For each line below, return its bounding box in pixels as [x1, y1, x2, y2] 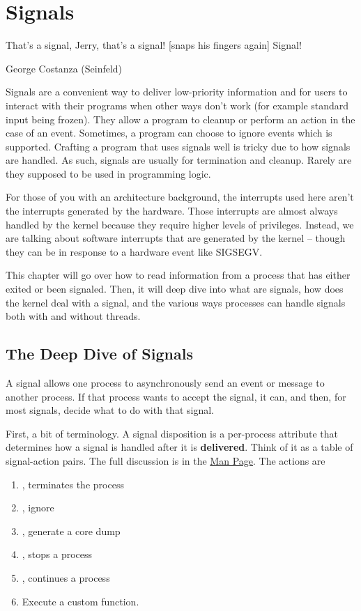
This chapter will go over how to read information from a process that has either [6, 268, 351, 282]
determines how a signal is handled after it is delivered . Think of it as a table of [6, 440, 353, 454]
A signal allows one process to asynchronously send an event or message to [6, 376, 325, 390]
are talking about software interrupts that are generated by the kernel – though [6, 231, 346, 245]
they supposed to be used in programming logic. [6, 166, 211, 180]
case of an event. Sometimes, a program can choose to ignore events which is [6, 125, 332, 140]
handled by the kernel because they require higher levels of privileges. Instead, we [6, 217, 354, 231]
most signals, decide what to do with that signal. [6, 403, 214, 417]
